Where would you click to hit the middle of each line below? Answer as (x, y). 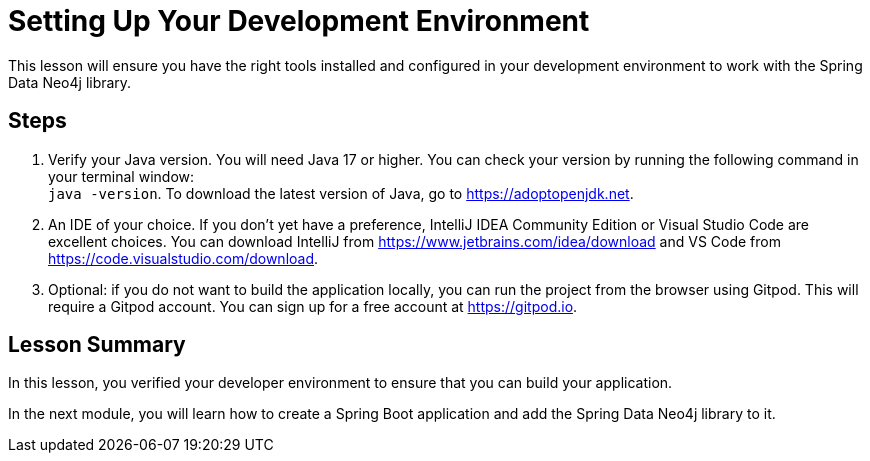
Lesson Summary (97, 345)
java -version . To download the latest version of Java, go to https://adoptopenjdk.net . (341, 193)
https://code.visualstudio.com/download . (183, 258)
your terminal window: (121, 176)
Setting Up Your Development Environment (299, 21)
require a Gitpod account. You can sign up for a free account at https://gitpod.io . (313, 306)
